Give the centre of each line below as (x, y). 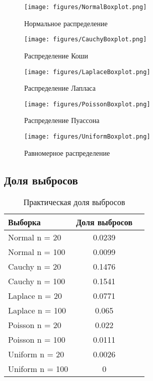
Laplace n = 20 (35, 296)
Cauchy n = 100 (37, 281)
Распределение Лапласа (60, 88)
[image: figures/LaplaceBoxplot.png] (87, 72)
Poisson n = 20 (35, 325)
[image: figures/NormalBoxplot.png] (86, 7)
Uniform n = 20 (36, 354)
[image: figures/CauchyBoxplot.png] (86, 40)
